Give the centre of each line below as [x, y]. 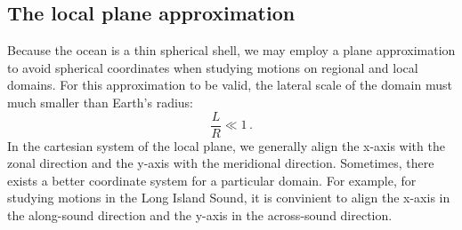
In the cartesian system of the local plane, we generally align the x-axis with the [226, 145]
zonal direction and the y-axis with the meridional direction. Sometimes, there [221, 163]
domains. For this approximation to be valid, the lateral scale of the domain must [230, 85]
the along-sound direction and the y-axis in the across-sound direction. [200, 215]
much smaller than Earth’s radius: [101, 102]
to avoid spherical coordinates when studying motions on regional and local [213, 67]
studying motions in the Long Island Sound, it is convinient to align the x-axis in [229, 198]
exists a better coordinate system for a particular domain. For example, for [212, 180]
